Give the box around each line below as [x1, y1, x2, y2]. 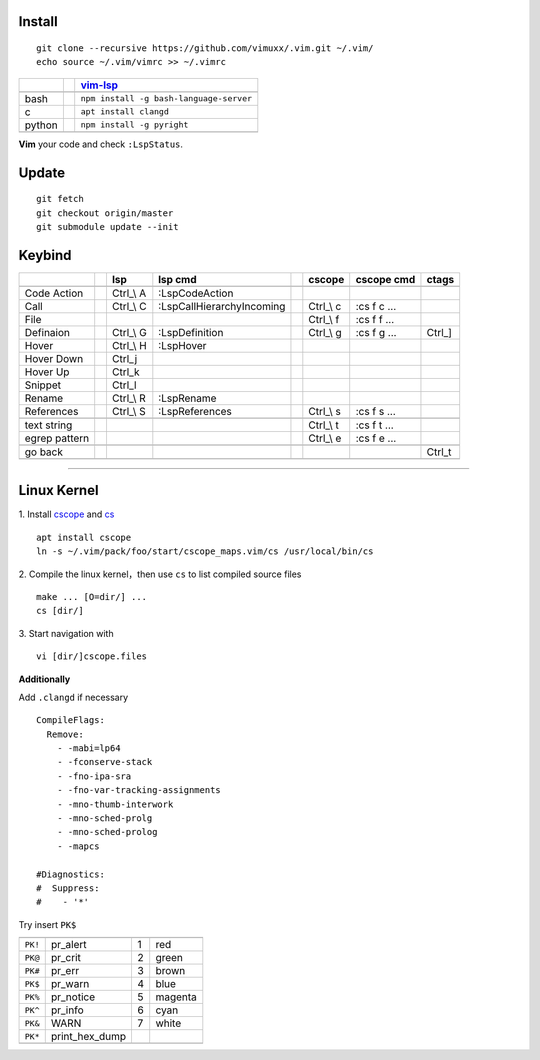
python [24, 118, 59, 132]
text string [24, 418, 73, 432]
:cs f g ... [355, 325, 397, 339]
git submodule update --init [36, 221, 179, 232]
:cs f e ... [355, 431, 397, 445]
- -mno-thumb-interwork [56, 798, 174, 810]
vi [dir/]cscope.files [36, 651, 148, 662]
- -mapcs [56, 840, 100, 852]
